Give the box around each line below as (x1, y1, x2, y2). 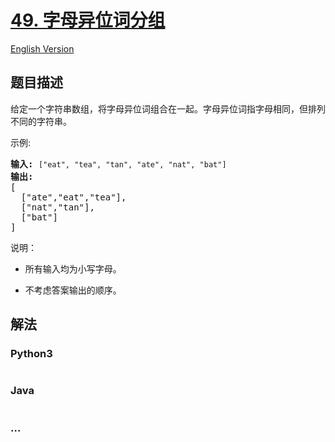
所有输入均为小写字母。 (24, 262, 122, 275)
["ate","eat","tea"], (20, 191, 127, 203)
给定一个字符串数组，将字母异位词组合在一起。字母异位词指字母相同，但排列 (10, 102, 326, 115)
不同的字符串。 (10, 115, 72, 127)
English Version (10, 42, 75, 55)
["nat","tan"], (20, 201, 95, 213)
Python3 (10, 347, 53, 361)
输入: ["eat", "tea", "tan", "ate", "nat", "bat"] (10, 158, 227, 170)
